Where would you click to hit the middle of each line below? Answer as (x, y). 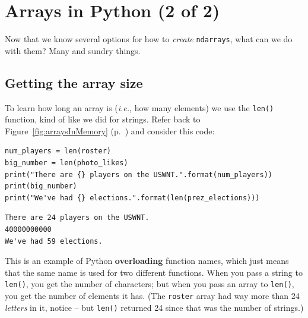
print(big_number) (41, 186)
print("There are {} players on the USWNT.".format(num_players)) (139, 174)
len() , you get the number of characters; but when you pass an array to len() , (150, 284)
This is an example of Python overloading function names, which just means (147, 261)
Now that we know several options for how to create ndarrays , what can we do (149, 39)
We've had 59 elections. (54, 241)
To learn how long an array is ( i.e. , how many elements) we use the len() (139, 107)
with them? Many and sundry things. (73, 50)
